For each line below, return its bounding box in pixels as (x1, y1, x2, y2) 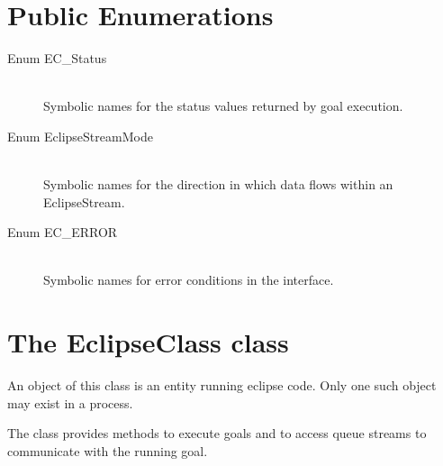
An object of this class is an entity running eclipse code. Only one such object (7, 376, 437, 395)
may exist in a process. (7, 393, 133, 412)
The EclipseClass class (7, 324, 289, 361)
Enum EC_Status (7, 49, 107, 68)
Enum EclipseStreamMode (7, 126, 153, 145)
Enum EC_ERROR (7, 223, 118, 242)
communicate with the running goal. (7, 441, 208, 460)
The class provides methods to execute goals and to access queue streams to (7, 424, 427, 443)
